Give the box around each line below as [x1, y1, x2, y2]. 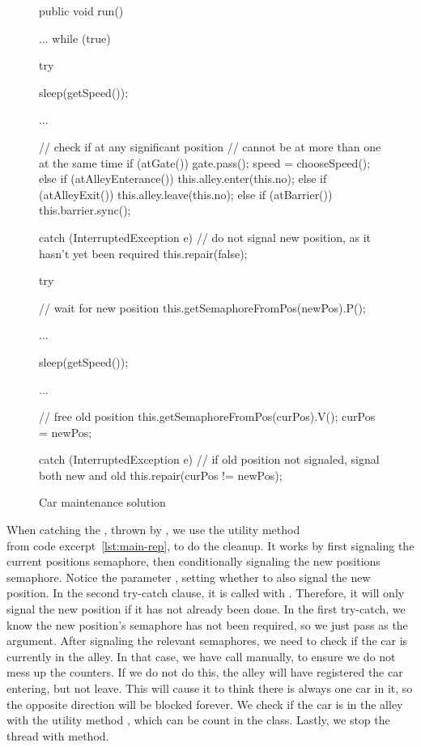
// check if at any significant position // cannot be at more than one [39, 138, 381, 155]
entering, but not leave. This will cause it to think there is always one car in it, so [6, 680, 413, 696]
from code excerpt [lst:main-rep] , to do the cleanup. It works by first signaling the [6, 537, 415, 554]
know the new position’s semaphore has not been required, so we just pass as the [6, 616, 408, 633]
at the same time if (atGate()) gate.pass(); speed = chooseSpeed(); [39, 154, 371, 171]
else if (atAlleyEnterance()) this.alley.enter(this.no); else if [39, 170, 327, 187]
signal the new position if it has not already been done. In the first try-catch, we [6, 601, 406, 618]
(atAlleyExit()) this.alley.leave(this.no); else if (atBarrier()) [39, 185, 333, 202]
